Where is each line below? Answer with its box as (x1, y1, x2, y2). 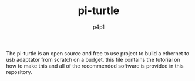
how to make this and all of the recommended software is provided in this (6, 62, 184, 69)
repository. (6, 68, 32, 75)
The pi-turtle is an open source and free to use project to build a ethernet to (6, 50, 190, 57)
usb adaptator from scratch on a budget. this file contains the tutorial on (6, 56, 180, 63)
